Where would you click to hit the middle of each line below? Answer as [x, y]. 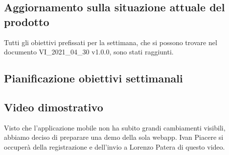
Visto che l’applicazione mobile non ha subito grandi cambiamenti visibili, [115, 127]
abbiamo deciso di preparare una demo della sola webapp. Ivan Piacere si [114, 137]
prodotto [27, 21]
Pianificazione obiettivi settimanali [93, 78]
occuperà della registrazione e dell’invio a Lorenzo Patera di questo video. [114, 146]
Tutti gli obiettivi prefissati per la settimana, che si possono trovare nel [111, 42]
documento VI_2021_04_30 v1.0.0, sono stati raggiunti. [89, 52]
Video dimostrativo [54, 107]
